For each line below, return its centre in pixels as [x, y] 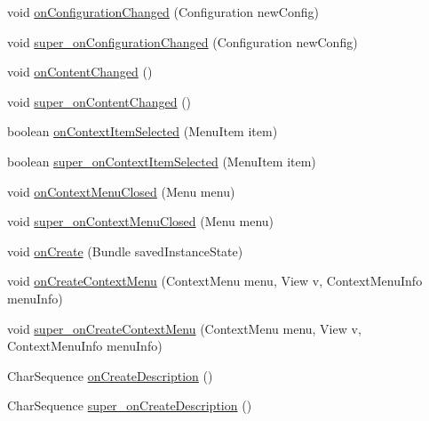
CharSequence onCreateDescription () [110, 375]
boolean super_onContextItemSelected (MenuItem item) [162, 161]
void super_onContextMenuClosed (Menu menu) [141, 221]
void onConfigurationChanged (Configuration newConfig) [163, 12]
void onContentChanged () [80, 72]
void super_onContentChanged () [99, 101]
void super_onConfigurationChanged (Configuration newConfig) [183, 41]
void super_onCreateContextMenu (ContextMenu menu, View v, [184, 328]
